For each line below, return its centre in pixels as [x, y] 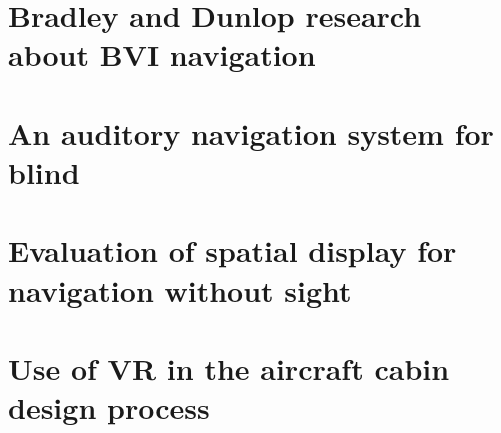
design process [109, 407]
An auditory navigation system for [251, 132]
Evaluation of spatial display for [232, 250]
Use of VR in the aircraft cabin [229, 367]
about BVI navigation [162, 54]
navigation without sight [180, 289]
